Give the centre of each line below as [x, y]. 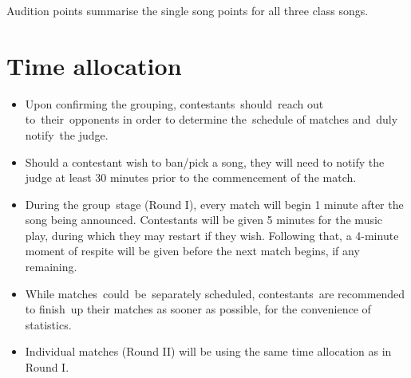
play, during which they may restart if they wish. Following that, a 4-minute [212, 235]
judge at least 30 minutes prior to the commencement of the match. [191, 177]
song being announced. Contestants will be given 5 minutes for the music [204, 220]
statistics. [48, 324]
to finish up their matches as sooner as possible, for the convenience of [198, 309]
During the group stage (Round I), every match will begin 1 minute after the [214, 204]
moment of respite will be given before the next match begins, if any [192, 251]
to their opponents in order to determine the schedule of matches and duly [211, 119]
